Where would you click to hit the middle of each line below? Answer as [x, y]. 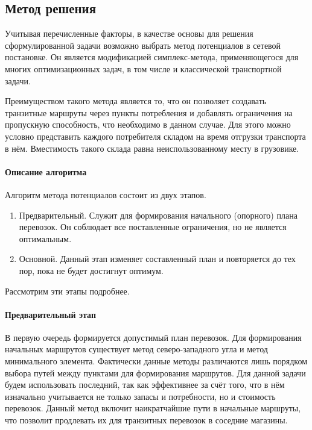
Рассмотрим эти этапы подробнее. [67, 291]
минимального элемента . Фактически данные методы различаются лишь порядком [156, 361]
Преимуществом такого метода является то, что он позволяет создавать [136, 101]
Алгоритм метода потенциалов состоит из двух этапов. [106, 194]
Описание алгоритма [46, 171]
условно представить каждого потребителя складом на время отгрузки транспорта [155, 136]
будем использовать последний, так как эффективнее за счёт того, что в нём [145, 385]
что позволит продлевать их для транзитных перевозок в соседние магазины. [146, 420]
